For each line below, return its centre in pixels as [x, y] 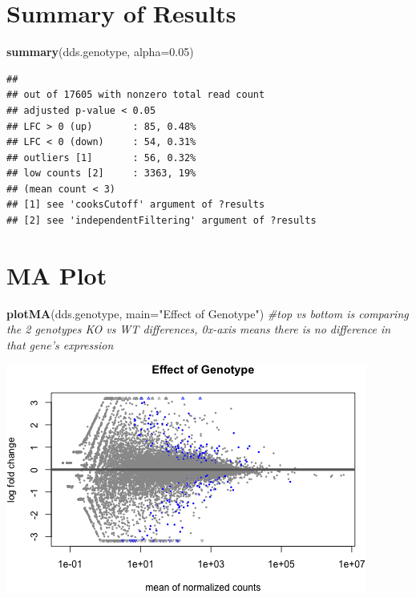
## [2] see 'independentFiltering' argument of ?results [162, 221]
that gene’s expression [60, 344]
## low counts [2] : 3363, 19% [101, 174]
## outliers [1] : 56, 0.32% [101, 158]
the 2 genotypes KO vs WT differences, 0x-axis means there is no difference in [199, 329]
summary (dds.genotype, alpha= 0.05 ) [100, 52]
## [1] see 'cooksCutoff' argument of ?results [136, 205]
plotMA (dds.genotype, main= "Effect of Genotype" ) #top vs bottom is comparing [208, 313]
